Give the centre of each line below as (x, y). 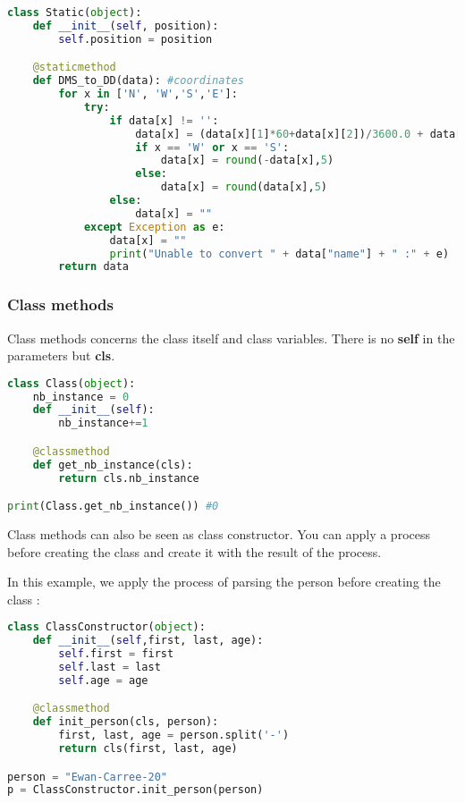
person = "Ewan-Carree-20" (88, 777)
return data (94, 267)
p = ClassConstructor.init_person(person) (135, 790)
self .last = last (110, 667)
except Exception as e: (154, 227)
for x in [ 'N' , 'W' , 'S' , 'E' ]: (148, 94)
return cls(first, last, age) (148, 749)
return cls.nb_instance (129, 478)
